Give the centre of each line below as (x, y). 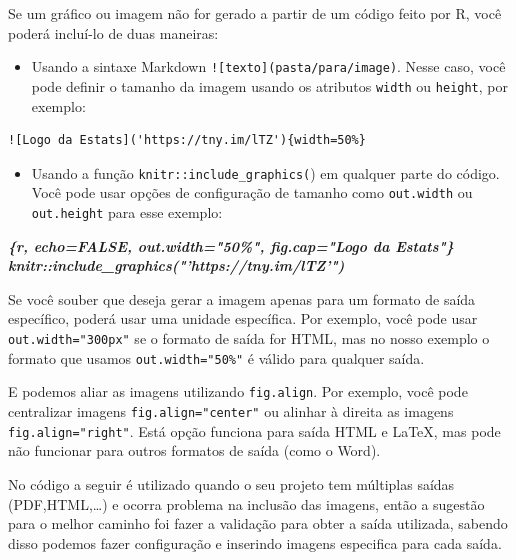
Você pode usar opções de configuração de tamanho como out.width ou (252, 192)
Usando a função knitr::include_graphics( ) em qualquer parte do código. (265, 172)
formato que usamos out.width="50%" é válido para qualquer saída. (216, 357)
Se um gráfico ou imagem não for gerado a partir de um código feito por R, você (255, 13)
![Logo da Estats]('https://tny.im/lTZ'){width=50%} (187, 140)
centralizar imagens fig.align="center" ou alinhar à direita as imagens (231, 411)
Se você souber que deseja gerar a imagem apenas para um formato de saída (242, 298)
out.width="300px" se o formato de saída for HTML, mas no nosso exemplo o (249, 338)
